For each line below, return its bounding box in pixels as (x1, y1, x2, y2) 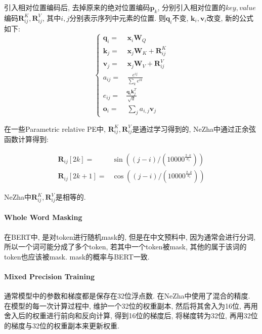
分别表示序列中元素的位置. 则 (69, 12, 166, 23)
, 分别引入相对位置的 (157, 2, 226, 12)
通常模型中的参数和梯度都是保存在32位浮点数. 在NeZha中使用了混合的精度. (4, 290, 250, 301)
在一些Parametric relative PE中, (4, 123, 106, 134)
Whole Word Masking (4, 212, 82, 222)
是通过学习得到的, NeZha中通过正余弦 (132, 123, 256, 134)
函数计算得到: (4, 134, 49, 144)
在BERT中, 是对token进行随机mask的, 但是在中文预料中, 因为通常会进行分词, (4, 231, 256, 242)
